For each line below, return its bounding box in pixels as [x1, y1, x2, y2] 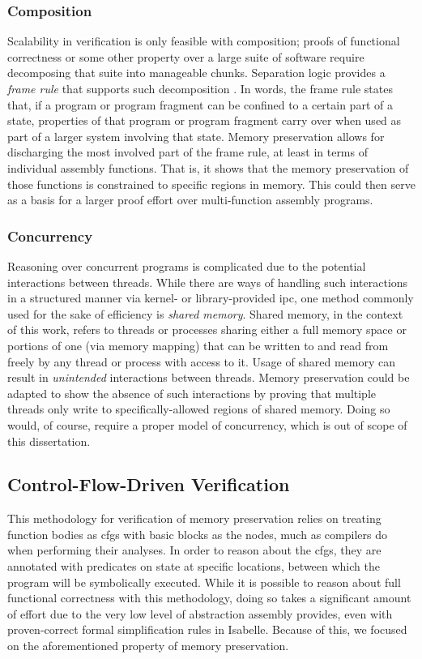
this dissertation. [7, 432, 91, 449]
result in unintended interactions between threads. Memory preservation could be [7, 369, 410, 386]
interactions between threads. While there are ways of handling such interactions [7, 273, 408, 290]
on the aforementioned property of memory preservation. [7, 637, 289, 654]
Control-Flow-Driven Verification [7, 472, 290, 497]
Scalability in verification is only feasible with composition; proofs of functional [7, 32, 400, 49]
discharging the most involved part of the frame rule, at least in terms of [7, 143, 368, 160]
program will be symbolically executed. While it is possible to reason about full [7, 573, 401, 590]
